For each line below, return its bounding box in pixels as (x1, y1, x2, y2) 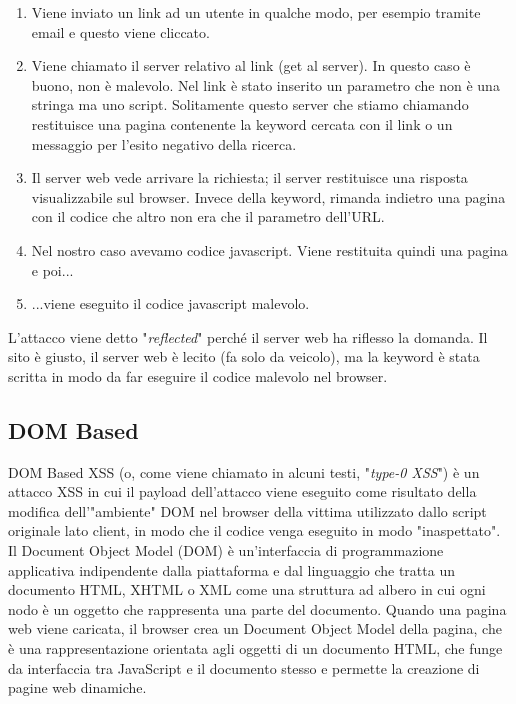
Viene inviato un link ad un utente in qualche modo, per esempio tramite (31, 2, 481, 22)
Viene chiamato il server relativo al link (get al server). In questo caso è (31, 55, 471, 76)
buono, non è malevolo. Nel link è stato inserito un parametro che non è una (31, 74, 500, 95)
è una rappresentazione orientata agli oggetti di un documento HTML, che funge (8, 638, 503, 659)
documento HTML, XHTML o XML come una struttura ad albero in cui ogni (8, 579, 486, 600)
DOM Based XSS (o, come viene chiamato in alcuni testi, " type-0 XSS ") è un (8, 461, 480, 482)
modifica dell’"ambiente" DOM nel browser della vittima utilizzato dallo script (8, 500, 487, 521)
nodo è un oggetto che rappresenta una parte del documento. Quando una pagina (8, 598, 507, 619)
